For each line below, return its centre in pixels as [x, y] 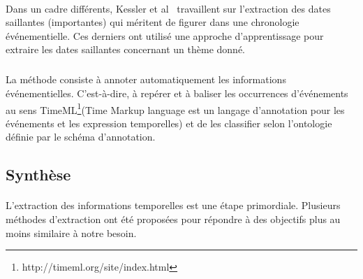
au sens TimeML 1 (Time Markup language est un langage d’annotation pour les [175, 108]
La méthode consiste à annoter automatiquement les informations [146, 79]
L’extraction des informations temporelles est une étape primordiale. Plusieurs [173, 205]
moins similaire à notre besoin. [71, 232]
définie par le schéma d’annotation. [81, 137]
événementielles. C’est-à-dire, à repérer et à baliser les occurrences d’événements [177, 93]
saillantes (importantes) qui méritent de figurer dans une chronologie [153, 22]
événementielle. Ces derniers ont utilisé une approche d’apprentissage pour [165, 35]
